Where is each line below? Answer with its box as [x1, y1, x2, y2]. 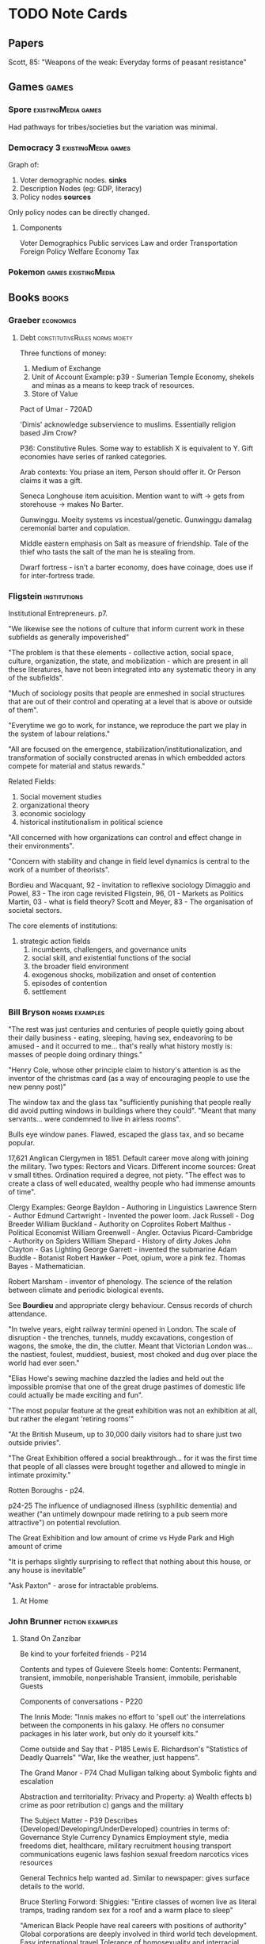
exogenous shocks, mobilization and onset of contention [31, 969, 216, 980]
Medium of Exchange [31, 363, 101, 373]
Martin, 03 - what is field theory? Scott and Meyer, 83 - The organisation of [8, 897, 254, 907]
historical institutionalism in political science [19, 817, 164, 826]
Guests [19, 1681, 44, 1691]
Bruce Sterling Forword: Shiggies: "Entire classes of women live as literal [19, 1897, 257, 1907]
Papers [8, 36, 44, 50]
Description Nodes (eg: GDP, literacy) [19, 183, 142, 193]
